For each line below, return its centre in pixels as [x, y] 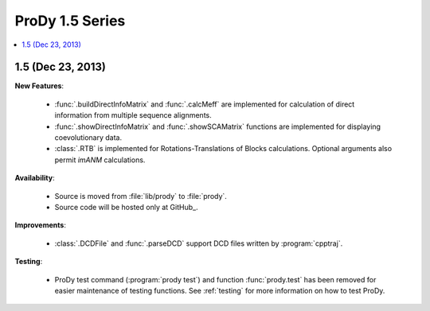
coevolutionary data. [88, 138]
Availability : [35, 178]
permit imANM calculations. [100, 160]
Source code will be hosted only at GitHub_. [126, 207]
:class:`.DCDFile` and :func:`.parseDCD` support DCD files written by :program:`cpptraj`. [199, 243]
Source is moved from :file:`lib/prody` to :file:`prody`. [141, 196]
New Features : [39, 86]
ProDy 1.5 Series [70, 21]
